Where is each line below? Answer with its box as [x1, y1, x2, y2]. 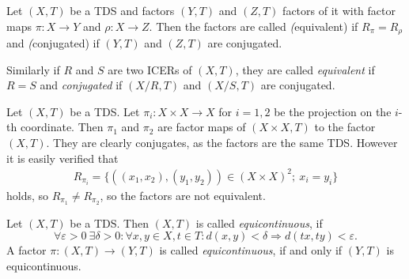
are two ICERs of [108, 61, 192, 77]
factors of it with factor [282, 2, 396, 18]
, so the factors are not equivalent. [100, 187, 266, 203]
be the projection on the [274, 103, 392, 119]
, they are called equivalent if [235, 61, 375, 77]
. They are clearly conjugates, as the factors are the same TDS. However [46, 134, 398, 151]
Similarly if [6, 61, 60, 77]
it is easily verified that [6, 149, 119, 166]
